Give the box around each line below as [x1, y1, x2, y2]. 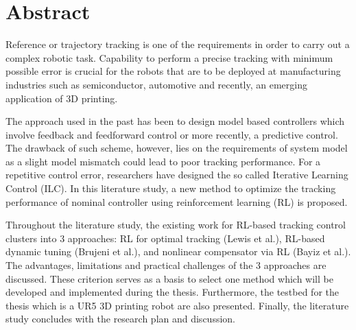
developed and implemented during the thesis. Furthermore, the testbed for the [5, 285, 339, 299]
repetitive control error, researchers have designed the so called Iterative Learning [5, 167, 348, 182]
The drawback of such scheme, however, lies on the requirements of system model [5, 141, 348, 155]
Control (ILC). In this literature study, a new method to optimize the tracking [5, 181, 336, 196]
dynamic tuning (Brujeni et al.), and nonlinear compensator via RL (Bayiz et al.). [5, 244, 351, 259]
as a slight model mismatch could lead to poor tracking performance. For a [5, 154, 321, 168]
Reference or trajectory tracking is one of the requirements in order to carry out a [5, 37, 350, 51]
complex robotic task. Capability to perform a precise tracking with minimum [5, 50, 333, 64]
